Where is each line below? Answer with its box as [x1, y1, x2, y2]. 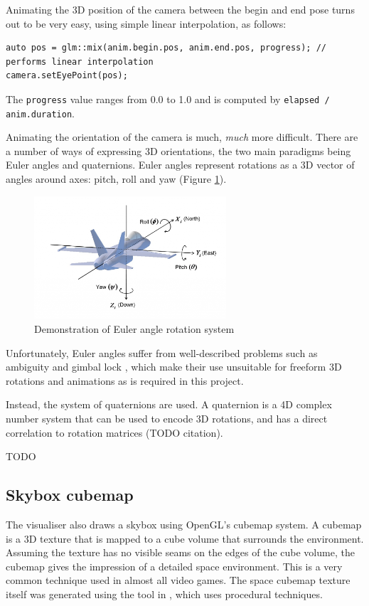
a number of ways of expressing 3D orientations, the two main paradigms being [6, 143, 351, 158]
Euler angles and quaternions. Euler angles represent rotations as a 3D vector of [6, 157, 355, 172]
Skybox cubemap [6, 484, 134, 506]
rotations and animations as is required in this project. [6, 373, 244, 388]
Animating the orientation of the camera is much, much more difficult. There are [6, 129, 358, 144]
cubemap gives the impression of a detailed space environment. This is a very [6, 558, 343, 573]
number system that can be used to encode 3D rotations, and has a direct [6, 410, 328, 425]
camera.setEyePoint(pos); [6, 70, 128, 81]
